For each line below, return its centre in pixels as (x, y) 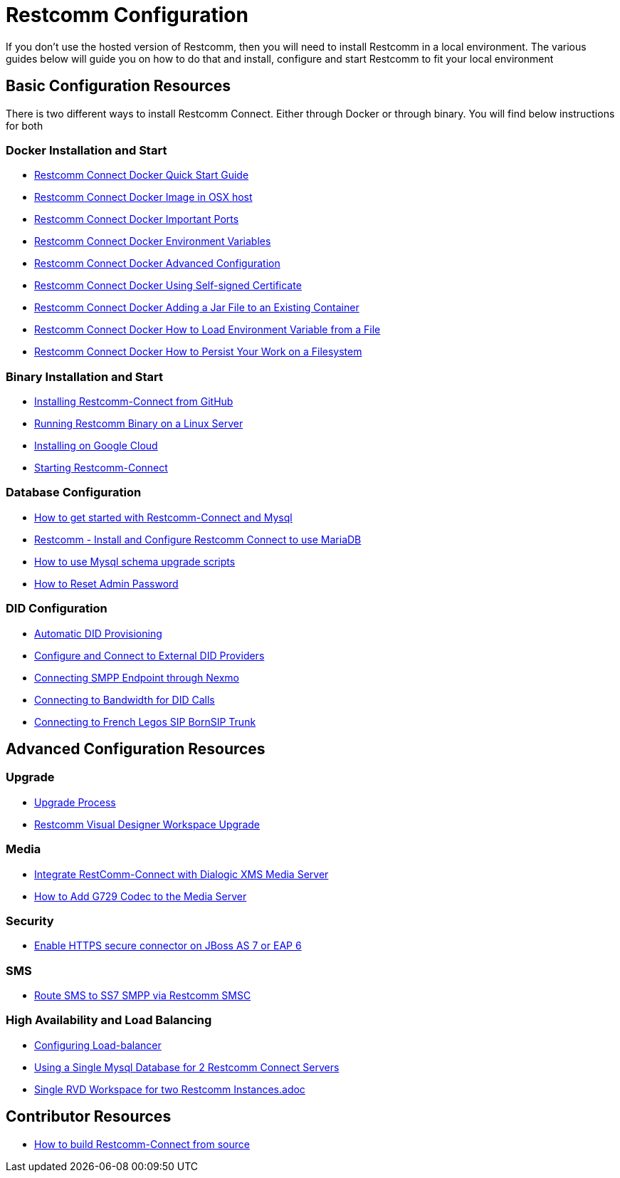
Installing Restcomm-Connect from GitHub (134, 402)
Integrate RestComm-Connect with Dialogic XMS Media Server (182, 874)
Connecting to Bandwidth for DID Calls (125, 699)
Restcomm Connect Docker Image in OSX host (143, 197)
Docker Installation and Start (86, 150)
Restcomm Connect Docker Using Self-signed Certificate (168, 286)
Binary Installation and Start (85, 376)
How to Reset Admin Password (106, 583)
